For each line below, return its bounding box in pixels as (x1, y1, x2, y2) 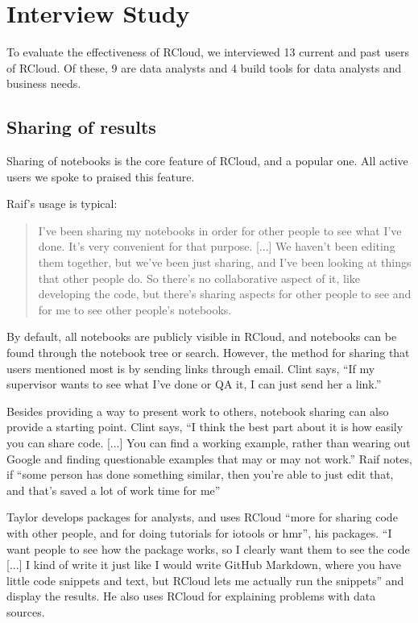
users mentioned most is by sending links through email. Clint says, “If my (6, 359, 375, 376)
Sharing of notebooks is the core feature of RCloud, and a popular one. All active (6, 152, 408, 169)
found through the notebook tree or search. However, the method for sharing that (6, 344, 410, 361)
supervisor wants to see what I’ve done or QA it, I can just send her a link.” (6, 376, 382, 392)
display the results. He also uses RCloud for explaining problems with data (6, 588, 376, 604)
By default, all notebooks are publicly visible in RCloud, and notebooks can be (6, 328, 397, 345)
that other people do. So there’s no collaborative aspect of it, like (38, 269, 361, 286)
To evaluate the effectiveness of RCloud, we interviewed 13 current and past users (6, 44, 409, 60)
